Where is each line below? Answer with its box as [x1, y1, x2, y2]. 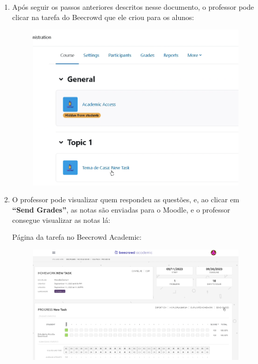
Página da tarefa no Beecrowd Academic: [12, 232, 142, 242]
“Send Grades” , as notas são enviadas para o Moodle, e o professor [12, 204, 230, 215]
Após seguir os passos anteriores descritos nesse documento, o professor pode [12, 2, 254, 12]
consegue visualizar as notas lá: [12, 214, 110, 225]
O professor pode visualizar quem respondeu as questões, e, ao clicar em [12, 194, 239, 205]
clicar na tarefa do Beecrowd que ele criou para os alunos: [12, 11, 194, 22]
